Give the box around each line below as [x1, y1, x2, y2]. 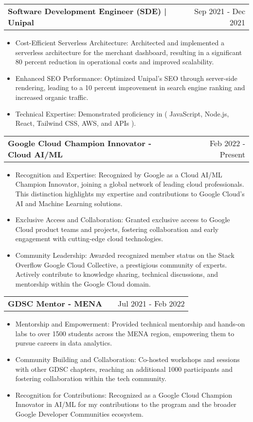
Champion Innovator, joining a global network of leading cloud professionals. [15, 179, 244, 189]
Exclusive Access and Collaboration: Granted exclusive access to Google [15, 214, 230, 225]
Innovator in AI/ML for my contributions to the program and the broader [15, 399, 236, 409]
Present [219, 148, 245, 160]
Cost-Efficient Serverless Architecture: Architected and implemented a [15, 38, 224, 47]
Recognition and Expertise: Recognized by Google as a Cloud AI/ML [15, 169, 222, 179]
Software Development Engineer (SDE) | [8, 5, 167, 17]
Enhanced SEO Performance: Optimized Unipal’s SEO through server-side [15, 73, 237, 83]
